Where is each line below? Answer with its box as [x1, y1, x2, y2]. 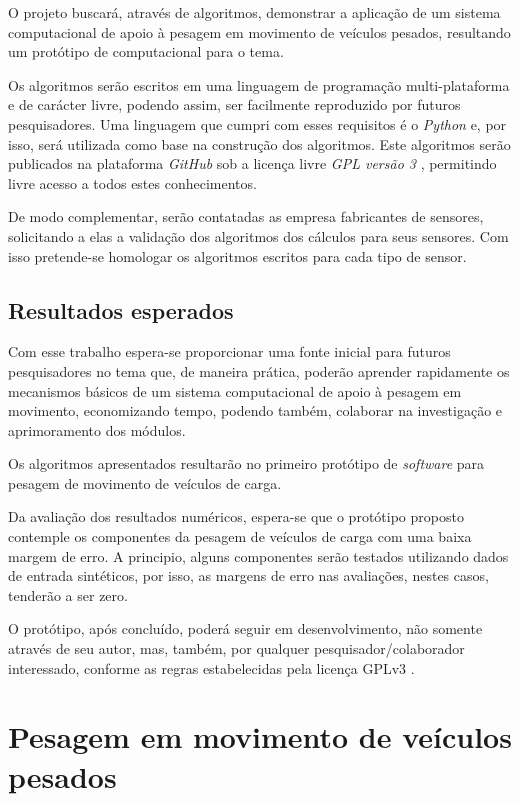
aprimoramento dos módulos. [8, 419, 186, 440]
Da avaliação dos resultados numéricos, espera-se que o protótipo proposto [8, 506, 464, 527]
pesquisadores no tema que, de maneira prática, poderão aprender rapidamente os [8, 360, 510, 381]
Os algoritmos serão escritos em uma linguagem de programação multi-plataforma [8, 74, 510, 95]
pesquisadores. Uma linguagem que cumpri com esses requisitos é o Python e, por [8, 113, 507, 134]
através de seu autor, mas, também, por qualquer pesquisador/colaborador [8, 638, 465, 659]
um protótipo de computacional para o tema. [8, 41, 284, 62]
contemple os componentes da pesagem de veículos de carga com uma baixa [8, 526, 472, 547]
